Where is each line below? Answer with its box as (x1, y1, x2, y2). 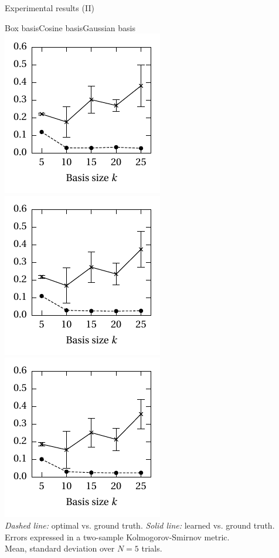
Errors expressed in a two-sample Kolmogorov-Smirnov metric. (5, 530, 230, 543)
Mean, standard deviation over (5, 542, 115, 554)
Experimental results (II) (5, 2, 94, 14)
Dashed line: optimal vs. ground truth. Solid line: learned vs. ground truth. (5, 519, 275, 531)
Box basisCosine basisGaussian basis (5, 21, 136, 34)
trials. (141, 542, 162, 554)
